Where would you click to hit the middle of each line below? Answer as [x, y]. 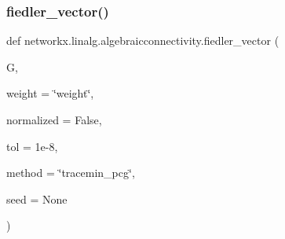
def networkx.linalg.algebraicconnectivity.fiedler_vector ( [143, 40]
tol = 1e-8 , [32, 146]
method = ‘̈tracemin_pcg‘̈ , [71, 173]
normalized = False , [54, 119]
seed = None [37, 199]
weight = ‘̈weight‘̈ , [50, 93]
